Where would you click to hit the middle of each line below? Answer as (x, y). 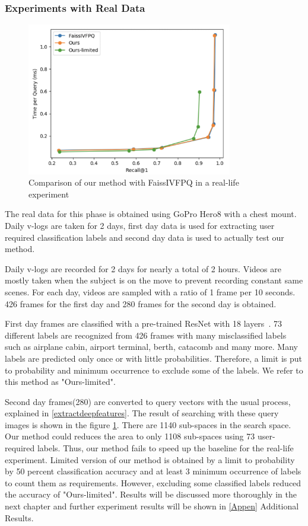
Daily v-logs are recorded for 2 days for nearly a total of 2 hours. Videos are (143, 268)
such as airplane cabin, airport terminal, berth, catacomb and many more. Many (151, 347)
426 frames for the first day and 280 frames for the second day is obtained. (141, 303)
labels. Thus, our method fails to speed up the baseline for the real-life (165, 448)
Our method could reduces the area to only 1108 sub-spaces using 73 (130, 436)
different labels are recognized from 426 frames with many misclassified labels (146, 335)
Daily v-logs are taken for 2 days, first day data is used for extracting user (140, 225)
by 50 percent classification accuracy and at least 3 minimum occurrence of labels (153, 471)
